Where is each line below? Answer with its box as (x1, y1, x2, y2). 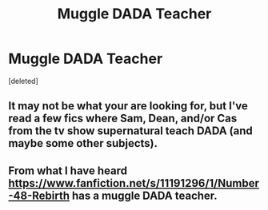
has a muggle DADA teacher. (71, 188, 218, 202)
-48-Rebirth (8, 188, 70, 202)
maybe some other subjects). (8, 137, 158, 150)
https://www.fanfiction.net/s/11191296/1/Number (8, 176, 260, 190)
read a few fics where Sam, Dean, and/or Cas (8, 112, 238, 125)
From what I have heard (8, 164, 128, 177)
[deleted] (8, 76, 38, 85)
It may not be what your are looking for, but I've (8, 99, 248, 113)
